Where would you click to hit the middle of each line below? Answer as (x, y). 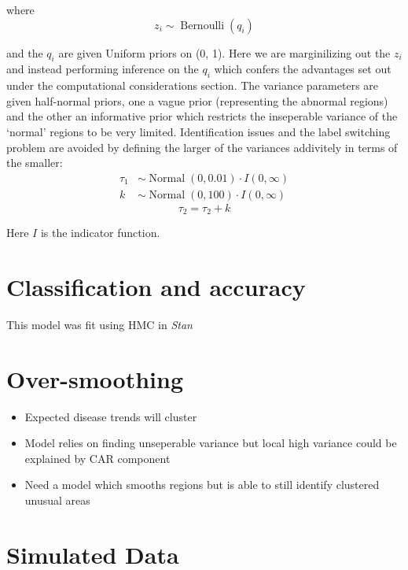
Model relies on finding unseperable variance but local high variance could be (211, 443)
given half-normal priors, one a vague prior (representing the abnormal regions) (197, 100)
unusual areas (57, 500)
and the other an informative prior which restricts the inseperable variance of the (202, 116)
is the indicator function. (100, 233)
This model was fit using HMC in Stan (99, 324)
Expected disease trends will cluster (111, 416)
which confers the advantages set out (303, 69)
